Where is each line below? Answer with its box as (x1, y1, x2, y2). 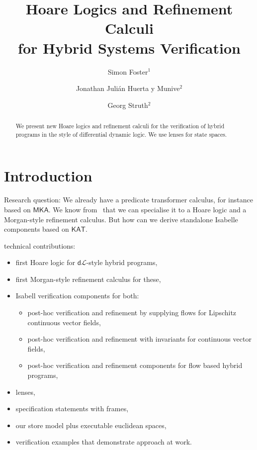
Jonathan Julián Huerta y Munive (76, 83, 180, 93)
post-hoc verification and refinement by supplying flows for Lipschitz (27, 307, 237, 318)
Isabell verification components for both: (15, 290, 139, 301)
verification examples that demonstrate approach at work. (15, 437, 192, 447)
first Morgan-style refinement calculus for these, (15, 273, 161, 284)
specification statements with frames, (15, 403, 129, 414)
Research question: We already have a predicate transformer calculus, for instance (4, 194, 253, 205)
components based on (4, 224, 69, 234)
